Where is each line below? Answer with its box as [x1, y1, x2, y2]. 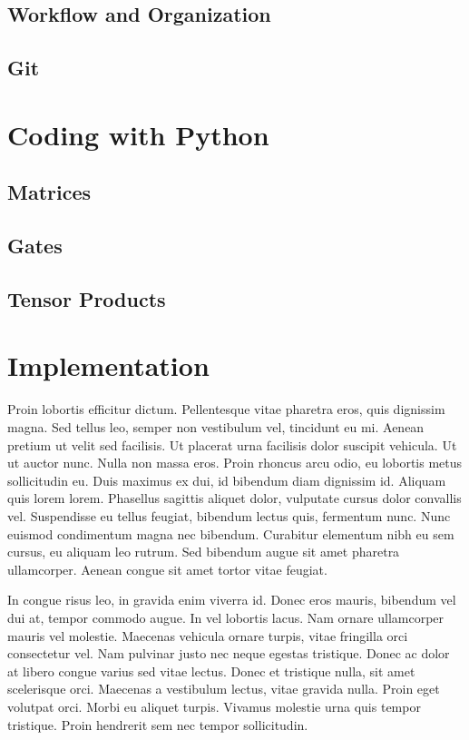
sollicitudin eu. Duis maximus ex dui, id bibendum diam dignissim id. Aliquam [7, 470, 446, 489]
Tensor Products [7, 284, 166, 312]
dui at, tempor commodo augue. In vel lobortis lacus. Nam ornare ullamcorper [7, 607, 445, 627]
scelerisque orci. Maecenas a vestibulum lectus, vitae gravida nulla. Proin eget [7, 679, 440, 698]
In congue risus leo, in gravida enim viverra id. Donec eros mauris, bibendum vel [7, 590, 456, 609]
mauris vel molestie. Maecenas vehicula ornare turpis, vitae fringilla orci [7, 626, 408, 645]
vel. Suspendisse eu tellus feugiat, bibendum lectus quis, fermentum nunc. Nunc [7, 506, 451, 525]
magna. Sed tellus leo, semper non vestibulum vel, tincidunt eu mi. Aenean [7, 418, 425, 436]
